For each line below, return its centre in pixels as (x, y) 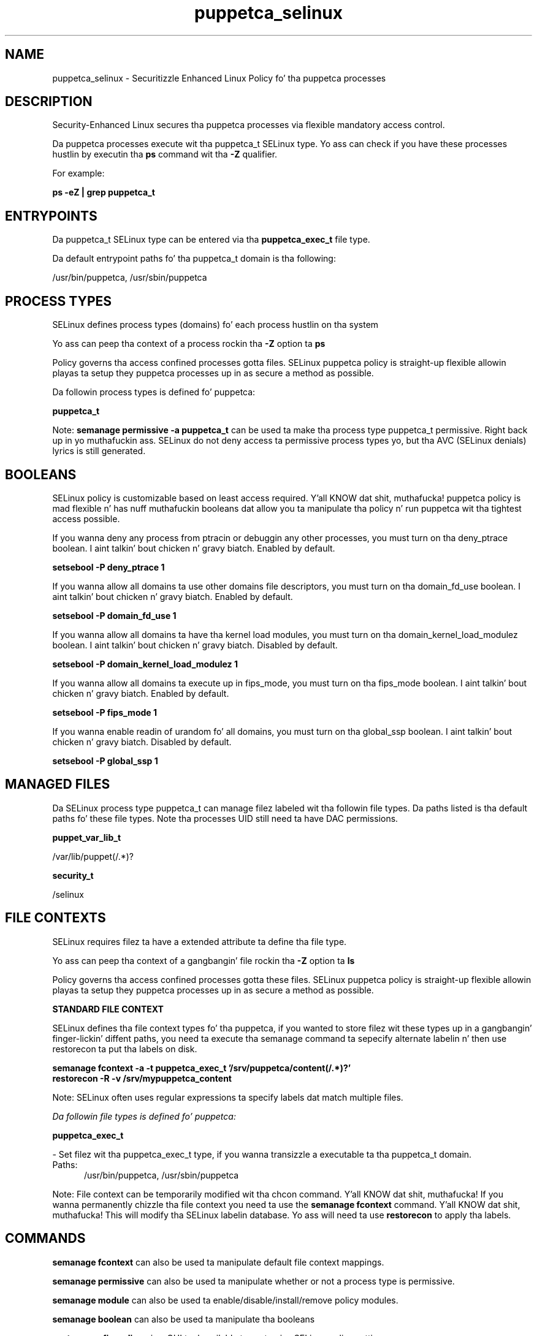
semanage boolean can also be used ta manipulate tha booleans (184, 1319)
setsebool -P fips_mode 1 (105, 712)
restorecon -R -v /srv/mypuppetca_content (142, 1078)
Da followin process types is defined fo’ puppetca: (154, 392)
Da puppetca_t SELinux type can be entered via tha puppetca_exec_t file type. (211, 240)
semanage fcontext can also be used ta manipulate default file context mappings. (218, 1262)
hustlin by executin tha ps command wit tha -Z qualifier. (165, 154)
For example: (78, 173)
